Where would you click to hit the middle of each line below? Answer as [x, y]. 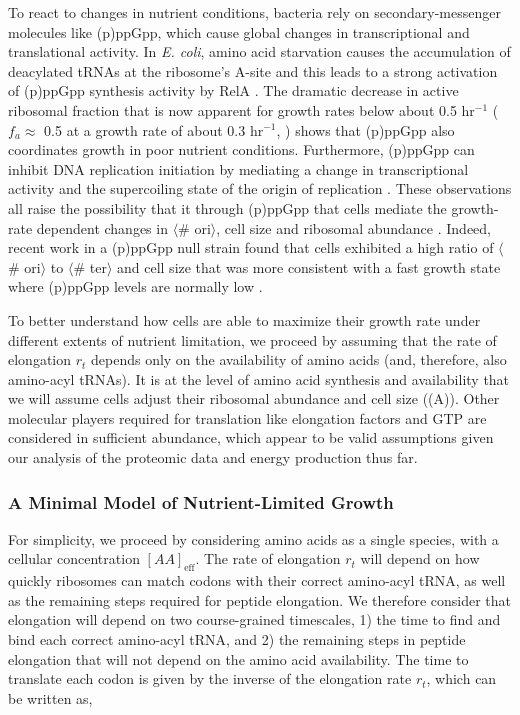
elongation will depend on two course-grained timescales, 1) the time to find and [254, 619]
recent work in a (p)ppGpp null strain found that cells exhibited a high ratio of [251, 247]
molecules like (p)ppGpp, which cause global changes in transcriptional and [239, 31]
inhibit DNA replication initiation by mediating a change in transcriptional [238, 168]
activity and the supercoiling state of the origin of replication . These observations [260, 188]
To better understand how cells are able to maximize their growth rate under [244, 319]
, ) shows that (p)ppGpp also [365, 129]
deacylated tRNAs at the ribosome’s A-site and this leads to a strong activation [253, 70]
